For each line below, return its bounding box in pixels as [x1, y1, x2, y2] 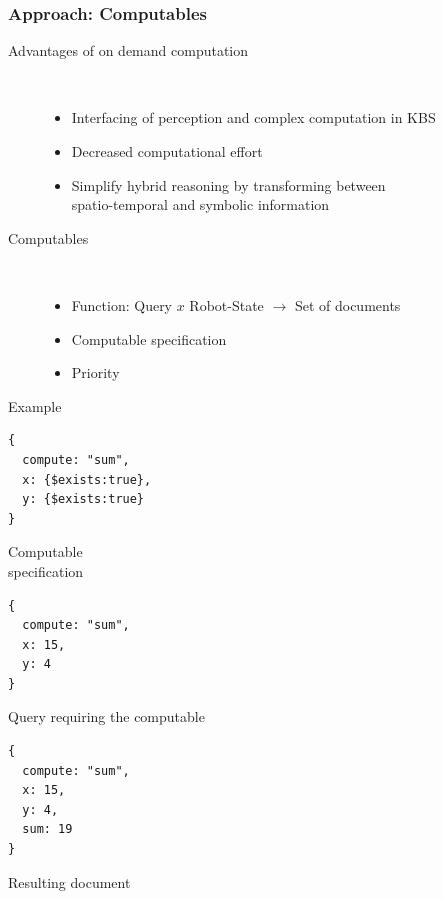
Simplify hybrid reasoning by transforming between [71, 174, 386, 195]
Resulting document [8, 871, 131, 892]
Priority [71, 362, 120, 383]
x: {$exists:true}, [22, 472, 152, 487]
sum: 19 [22, 822, 73, 837]
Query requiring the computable [8, 706, 205, 727]
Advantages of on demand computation [8, 40, 249, 61]
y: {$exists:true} [22, 492, 145, 507]
